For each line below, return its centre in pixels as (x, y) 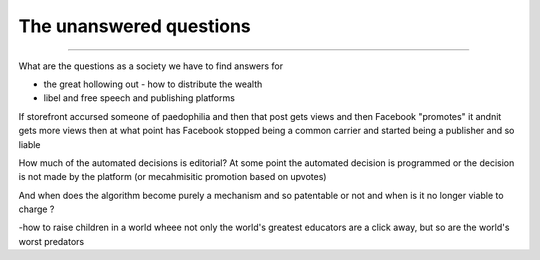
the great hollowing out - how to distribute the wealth (153, 84)
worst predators (51, 241)
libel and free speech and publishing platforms (139, 98)
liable (29, 144)
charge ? (36, 209)
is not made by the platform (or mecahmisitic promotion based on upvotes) (172, 177)
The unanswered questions (135, 26)
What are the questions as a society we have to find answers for (151, 66)
